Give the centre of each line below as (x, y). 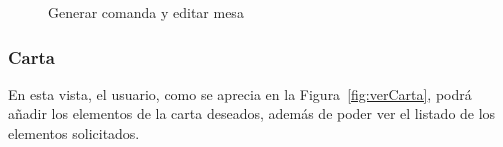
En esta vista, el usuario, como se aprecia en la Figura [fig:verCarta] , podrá (240, 93)
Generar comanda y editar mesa (146, 12)
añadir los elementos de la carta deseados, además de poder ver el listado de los (252, 113)
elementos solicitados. (74, 133)
